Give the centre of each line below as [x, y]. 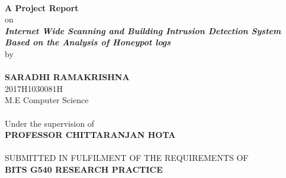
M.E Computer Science [47, 100]
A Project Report [42, 7]
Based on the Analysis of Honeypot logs [88, 42]
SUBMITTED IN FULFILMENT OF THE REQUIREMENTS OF [127, 158]
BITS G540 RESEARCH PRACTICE [84, 169]
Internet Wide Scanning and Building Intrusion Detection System [143, 30]
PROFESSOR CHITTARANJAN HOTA [90, 135]
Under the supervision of [50, 123]
